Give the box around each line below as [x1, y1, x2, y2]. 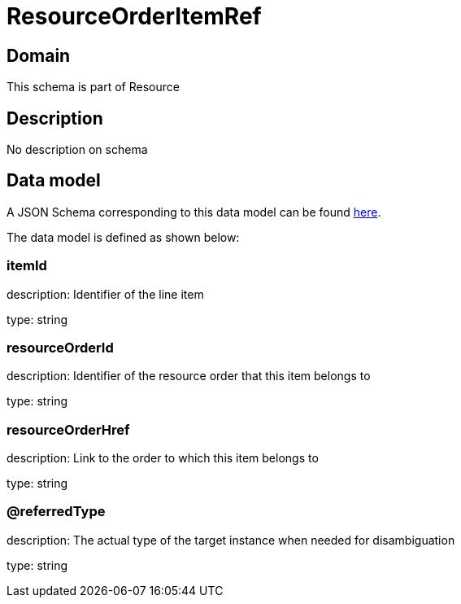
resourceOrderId [7, 339, 114, 356]
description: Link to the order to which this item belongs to [7, 451, 319, 466]
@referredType [7, 503, 106, 520]
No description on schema [7, 142, 148, 157]
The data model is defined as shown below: [7, 230, 240, 244]
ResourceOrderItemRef [7, 2, 262, 30]
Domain [7, 45, 71, 66]
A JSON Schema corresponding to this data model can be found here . [7, 204, 381, 219]
